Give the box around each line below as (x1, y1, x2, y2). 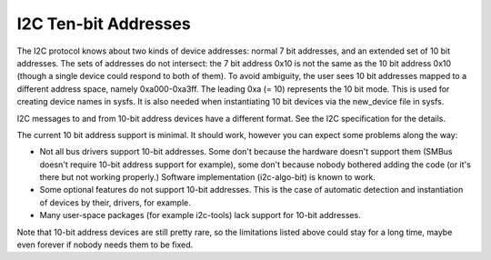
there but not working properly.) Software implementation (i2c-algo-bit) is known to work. (39, 172, 376, 183)
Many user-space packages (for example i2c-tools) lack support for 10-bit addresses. (39, 210, 361, 221)
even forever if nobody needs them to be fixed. (16, 239, 194, 250)
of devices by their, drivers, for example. (39, 196, 191, 208)
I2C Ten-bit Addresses (16, 14, 191, 34)
